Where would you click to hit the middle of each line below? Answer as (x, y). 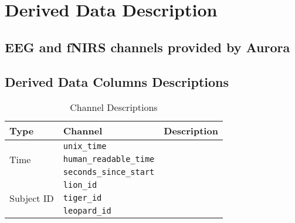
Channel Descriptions (114, 107)
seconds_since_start (109, 172)
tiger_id (82, 198)
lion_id (80, 185)
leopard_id (87, 211)
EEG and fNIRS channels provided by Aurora (147, 47)
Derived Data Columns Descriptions (117, 81)
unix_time (85, 146)
